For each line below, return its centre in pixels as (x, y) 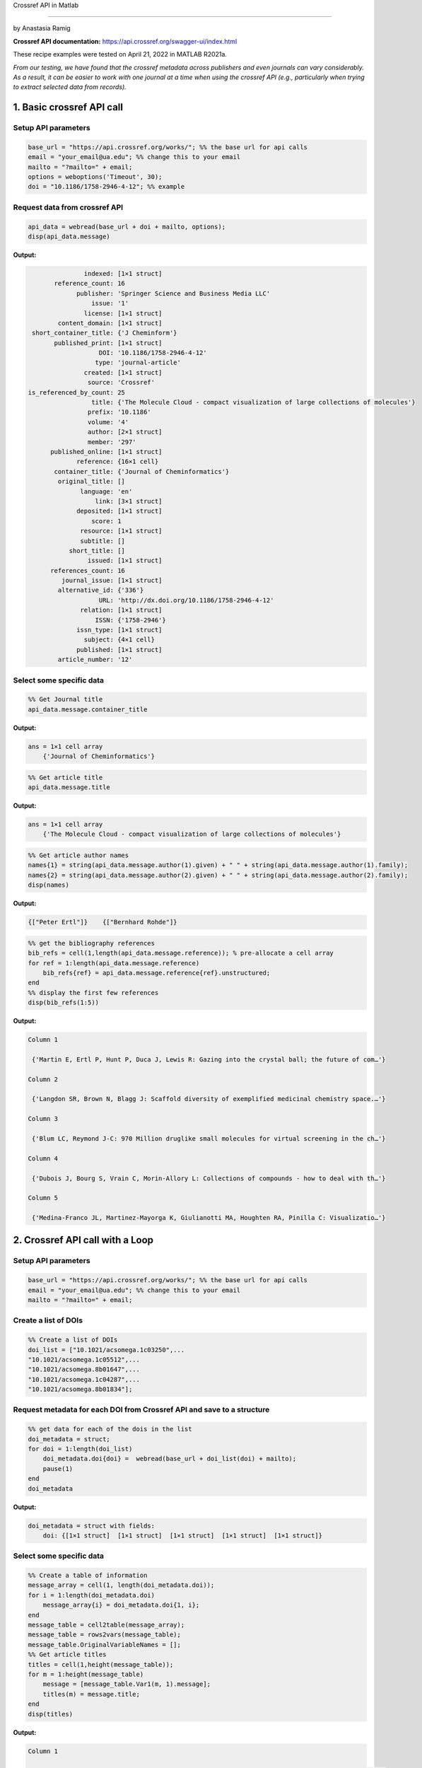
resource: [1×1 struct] (121, 531)
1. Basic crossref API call (68, 107)
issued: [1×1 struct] (125, 561)
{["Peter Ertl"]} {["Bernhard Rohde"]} (102, 922)
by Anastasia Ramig (42, 28)
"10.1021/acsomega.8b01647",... (84, 1369)
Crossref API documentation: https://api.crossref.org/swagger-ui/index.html (125, 41)
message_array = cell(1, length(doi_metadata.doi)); (121, 1585)
